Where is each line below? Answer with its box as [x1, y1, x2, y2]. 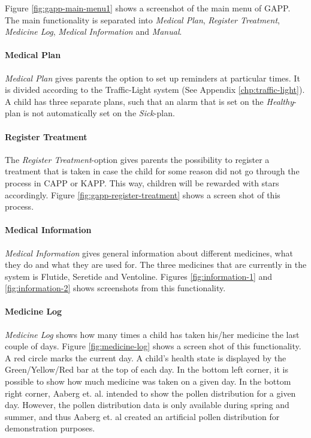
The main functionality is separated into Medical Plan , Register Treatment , [5, 13, 280, 26]
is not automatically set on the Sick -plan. [23, 107, 175, 119]
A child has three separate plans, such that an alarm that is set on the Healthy [5, 95, 294, 107]
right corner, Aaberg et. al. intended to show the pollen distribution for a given [5, 386, 296, 399]
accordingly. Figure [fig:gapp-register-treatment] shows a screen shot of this [5, 188, 280, 201]
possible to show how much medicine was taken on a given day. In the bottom [5, 375, 291, 388]
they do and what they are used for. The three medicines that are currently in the [5, 258, 307, 271]
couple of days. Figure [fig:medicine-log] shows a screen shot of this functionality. [5, 340, 301, 352]
